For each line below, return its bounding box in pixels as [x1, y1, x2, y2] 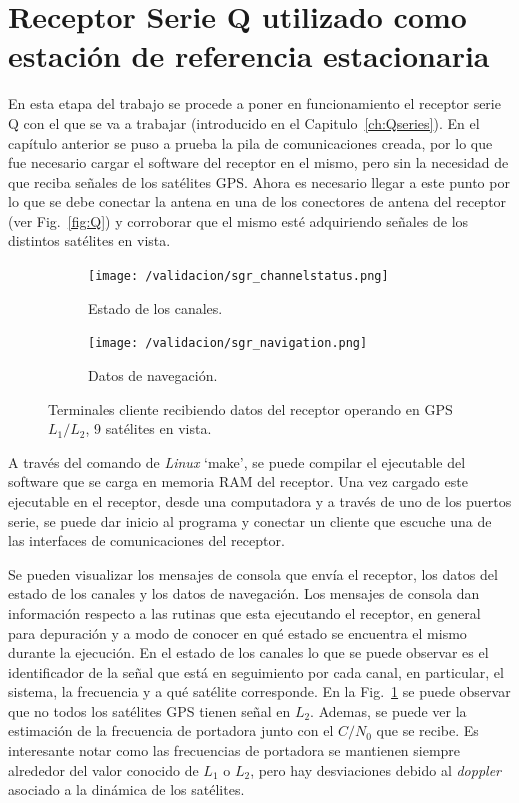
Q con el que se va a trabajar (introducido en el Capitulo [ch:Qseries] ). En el [8, 112, 480, 133]
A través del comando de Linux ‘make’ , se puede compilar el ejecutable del [8, 451, 466, 472]
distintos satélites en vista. [8, 230, 171, 251]
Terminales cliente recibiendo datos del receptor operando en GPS [48, 398, 453, 419]
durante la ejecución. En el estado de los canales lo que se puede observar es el [8, 642, 489, 663]
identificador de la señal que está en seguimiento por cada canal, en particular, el [8, 661, 504, 682]
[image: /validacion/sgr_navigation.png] [88, 336, 368, 351]
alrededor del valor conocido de [8, 759, 199, 780]
